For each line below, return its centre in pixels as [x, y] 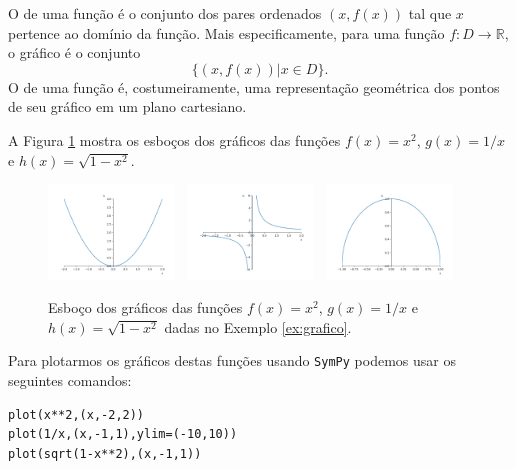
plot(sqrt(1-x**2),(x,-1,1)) [105, 453]
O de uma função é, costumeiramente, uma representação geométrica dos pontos [254, 86]
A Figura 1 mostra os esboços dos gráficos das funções [174, 139]
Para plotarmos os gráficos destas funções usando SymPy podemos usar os [232, 360]
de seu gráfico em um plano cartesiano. [127, 106]
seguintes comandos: [70, 379]
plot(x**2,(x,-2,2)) [76, 414]
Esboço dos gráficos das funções [145, 307]
